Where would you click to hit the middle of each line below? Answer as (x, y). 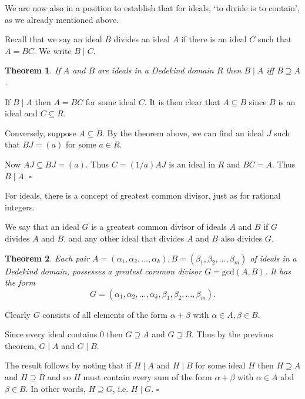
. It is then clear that (182, 101)
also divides (242, 238)
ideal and (21, 113)
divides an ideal (142, 39)
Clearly (18, 314)
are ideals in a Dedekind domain (156, 70)
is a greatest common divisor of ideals (159, 227)
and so (59, 377)
